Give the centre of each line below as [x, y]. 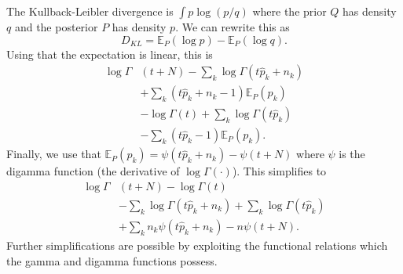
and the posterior [56, 27]
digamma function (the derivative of [93, 171]
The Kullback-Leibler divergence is [90, 11]
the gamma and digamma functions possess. [112, 260]
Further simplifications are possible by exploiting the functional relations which [197, 245]
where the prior [289, 11]
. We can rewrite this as [233, 27]
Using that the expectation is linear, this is [110, 54]
